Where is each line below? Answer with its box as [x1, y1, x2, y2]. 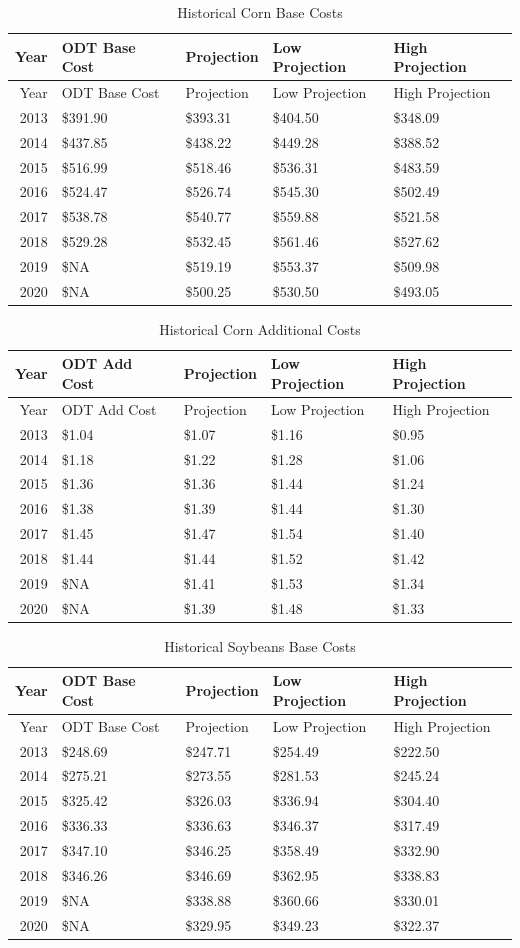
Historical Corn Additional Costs [159, 318, 361, 339]
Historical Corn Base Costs [177, 2, 343, 22]
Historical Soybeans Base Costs [164, 635, 356, 656]
